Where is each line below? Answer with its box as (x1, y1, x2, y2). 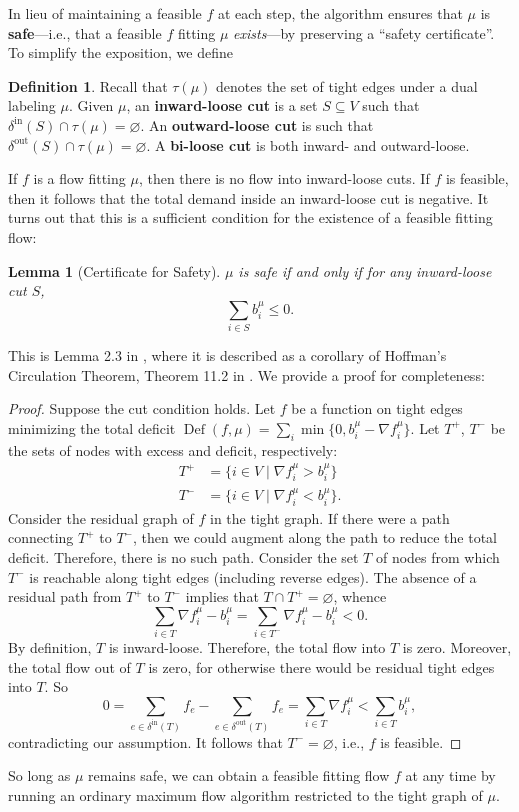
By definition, (8, 637, 92, 658)
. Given (68, 95, 114, 116)
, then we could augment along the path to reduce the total (132, 527, 497, 548)
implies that (185, 586, 259, 607)
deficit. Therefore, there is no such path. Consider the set (8, 546, 359, 567)
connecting (8, 527, 74, 548)
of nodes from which (375, 546, 500, 567)
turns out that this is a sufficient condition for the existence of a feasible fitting (8, 207, 493, 228)
